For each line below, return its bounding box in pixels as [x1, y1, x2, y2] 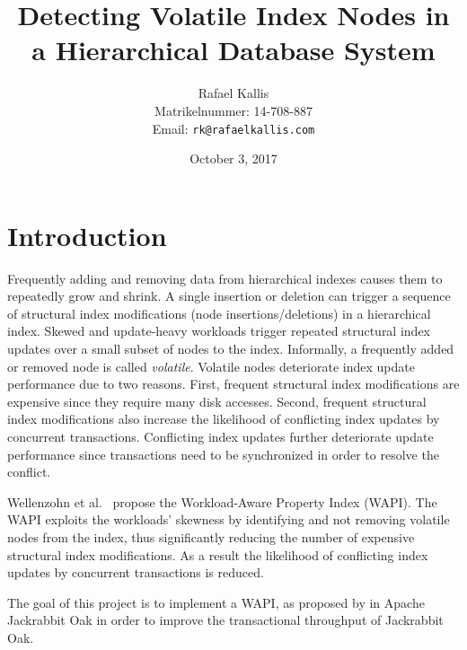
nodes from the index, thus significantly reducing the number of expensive [7, 528, 415, 546]
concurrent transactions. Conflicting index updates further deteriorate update [7, 427, 434, 446]
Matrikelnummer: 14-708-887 [154, 101, 313, 119]
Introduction [7, 216, 167, 253]
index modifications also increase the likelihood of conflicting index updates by [7, 409, 440, 428]
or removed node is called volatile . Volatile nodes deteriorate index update [7, 356, 415, 375]
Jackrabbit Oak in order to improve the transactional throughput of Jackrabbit [7, 610, 444, 629]
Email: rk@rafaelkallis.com [152, 119, 315, 137]
